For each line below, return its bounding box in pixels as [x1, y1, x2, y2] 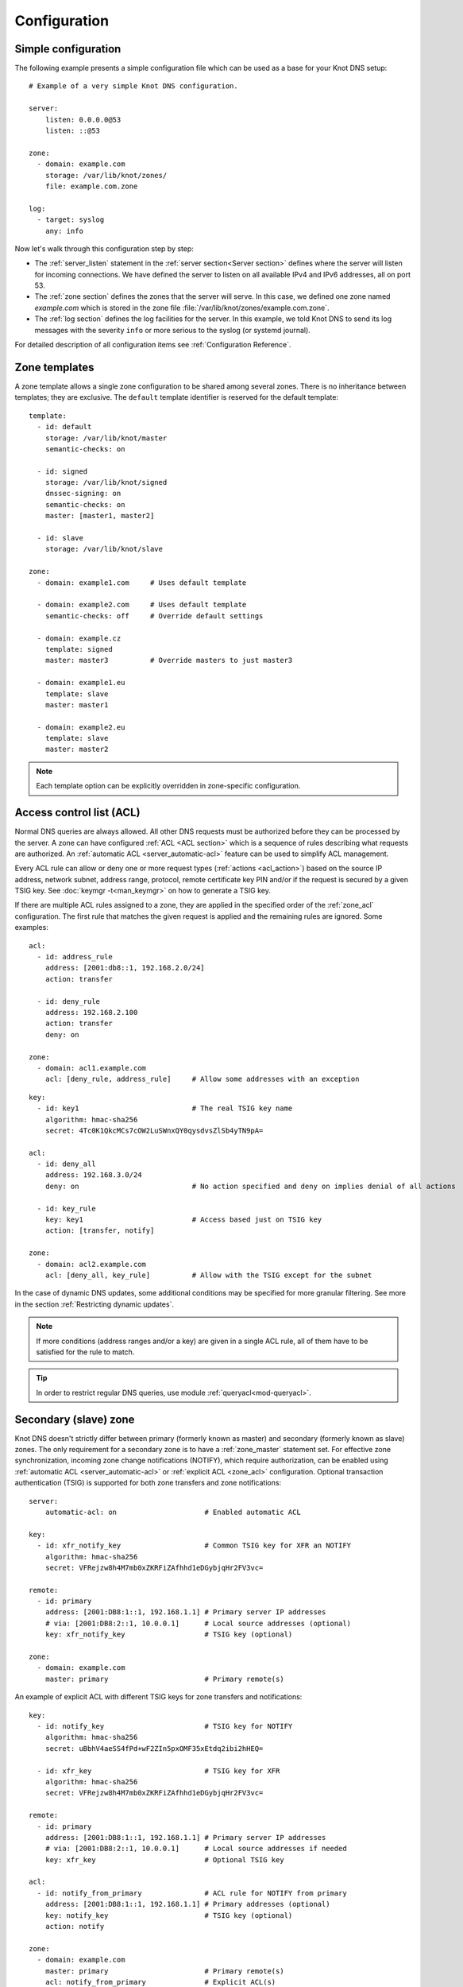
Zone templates [14, 360, 95, 374]
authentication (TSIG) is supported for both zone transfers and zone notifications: [14, 1478, 282, 1488]
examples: [14, 923, 49, 932]
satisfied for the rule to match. [36, 1347, 135, 1357]
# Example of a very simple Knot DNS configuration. [29, 82, 238, 91]
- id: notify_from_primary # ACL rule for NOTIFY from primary [37, 1888, 347, 1897]
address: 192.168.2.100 [44, 1008, 138, 1017]
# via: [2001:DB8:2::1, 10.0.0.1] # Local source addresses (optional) [44, 1618, 352, 1628]
